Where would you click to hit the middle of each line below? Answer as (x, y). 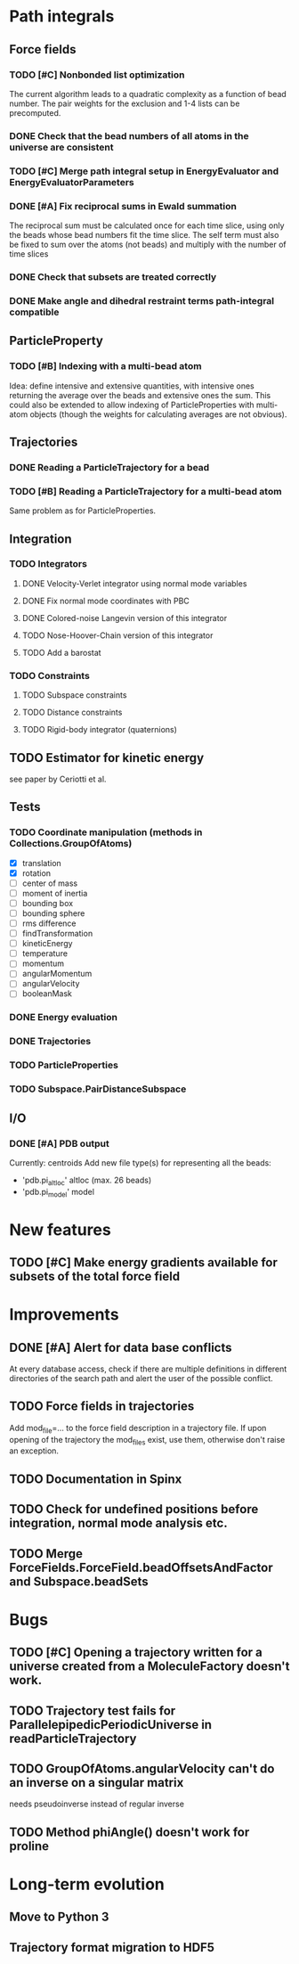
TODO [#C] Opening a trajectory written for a (136, 1653)
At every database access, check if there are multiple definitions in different (148, 1369)
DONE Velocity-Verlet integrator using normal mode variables (134, 583)
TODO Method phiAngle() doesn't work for (129, 1832)
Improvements (64, 1315)
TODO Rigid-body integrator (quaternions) (100, 730)
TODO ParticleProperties (64, 1065)
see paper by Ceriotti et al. (58, 779)
